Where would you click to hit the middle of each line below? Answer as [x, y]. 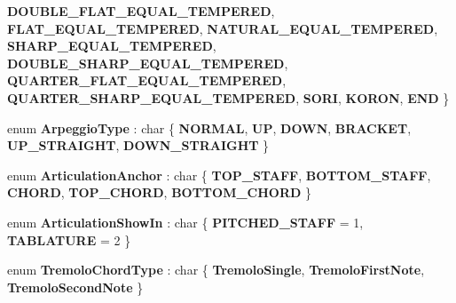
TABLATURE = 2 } [69, 239]
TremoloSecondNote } [75, 287]
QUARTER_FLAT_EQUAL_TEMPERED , [147, 80]
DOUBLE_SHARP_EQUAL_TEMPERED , [148, 63]
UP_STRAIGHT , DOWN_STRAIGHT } [138, 145]
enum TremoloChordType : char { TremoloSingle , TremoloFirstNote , [216, 270]
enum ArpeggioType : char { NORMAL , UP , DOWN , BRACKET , [209, 128]
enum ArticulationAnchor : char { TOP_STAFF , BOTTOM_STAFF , [219, 175]
